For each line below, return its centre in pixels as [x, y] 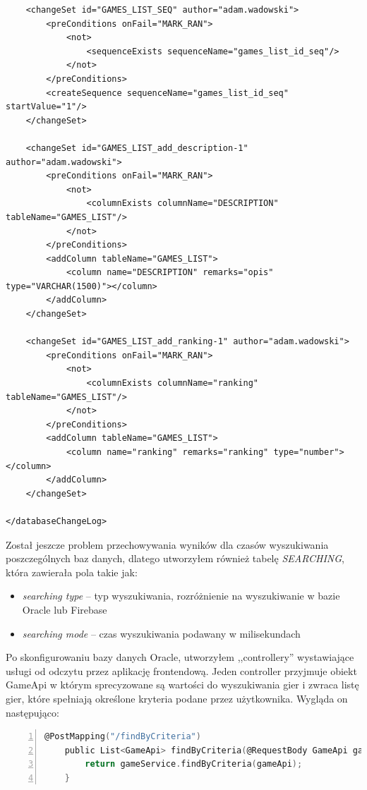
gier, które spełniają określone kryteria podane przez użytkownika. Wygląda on [177, 698]
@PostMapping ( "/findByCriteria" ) [123, 737]
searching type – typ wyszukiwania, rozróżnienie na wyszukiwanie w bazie [181, 596]
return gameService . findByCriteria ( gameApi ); [194, 764]
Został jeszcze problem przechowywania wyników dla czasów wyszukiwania [167, 544]
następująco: [32, 712]
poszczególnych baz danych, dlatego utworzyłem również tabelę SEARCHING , [175, 558]
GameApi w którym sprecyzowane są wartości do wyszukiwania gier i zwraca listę [182, 685]
